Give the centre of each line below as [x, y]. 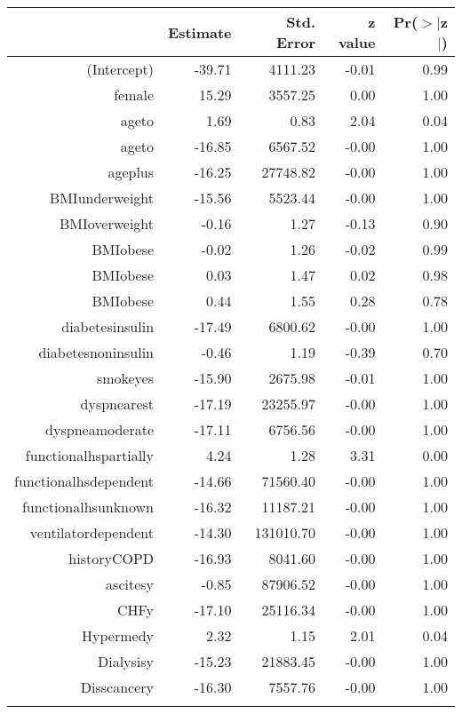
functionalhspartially [90, 455]
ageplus [131, 172]
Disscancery [117, 687]
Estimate [200, 32]
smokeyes [125, 378]
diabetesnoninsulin [96, 352]
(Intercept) [120, 69]
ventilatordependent [92, 532]
